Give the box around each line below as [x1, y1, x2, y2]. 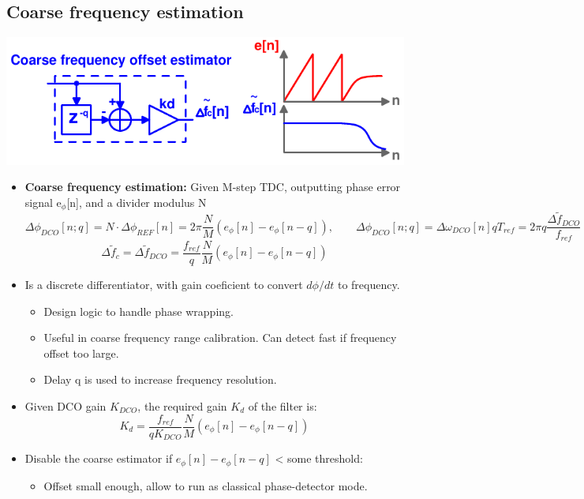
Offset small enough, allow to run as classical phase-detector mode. [43, 477, 368, 493]
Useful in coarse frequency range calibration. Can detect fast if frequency [43, 329, 397, 346]
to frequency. [337, 276, 400, 292]
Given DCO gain [24, 397, 107, 414]
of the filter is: [248, 397, 317, 414]
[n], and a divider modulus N [66, 193, 207, 210]
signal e [24, 193, 62, 210]
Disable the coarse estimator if [24, 450, 173, 467]
